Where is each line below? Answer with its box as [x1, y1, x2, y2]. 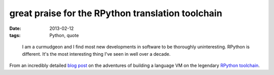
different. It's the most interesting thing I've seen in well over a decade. [22, 51, 171, 57]
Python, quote [49, 32, 79, 38]
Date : [9, 25, 21, 31]
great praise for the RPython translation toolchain [9, 8, 223, 19]
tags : [9, 32, 21, 38]
